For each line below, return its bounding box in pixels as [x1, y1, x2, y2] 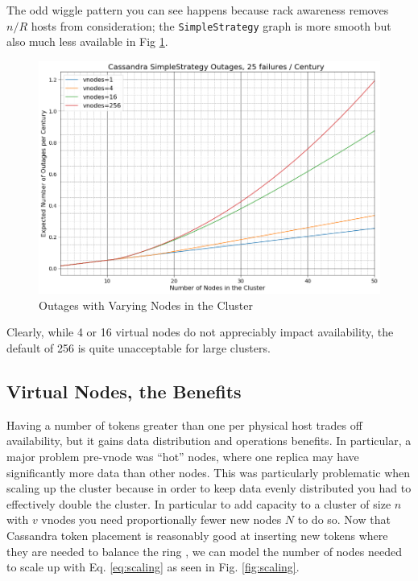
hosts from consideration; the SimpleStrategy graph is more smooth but [31, 17, 391, 34]
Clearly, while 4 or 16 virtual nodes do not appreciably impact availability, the [6, 323, 394, 340]
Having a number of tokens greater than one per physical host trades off [6, 416, 362, 433]
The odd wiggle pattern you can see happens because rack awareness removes [6, 2, 389, 18]
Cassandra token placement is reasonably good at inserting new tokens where [6, 526, 388, 543]
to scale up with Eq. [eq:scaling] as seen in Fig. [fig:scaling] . [6, 558, 300, 575]
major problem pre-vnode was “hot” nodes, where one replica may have [6, 447, 359, 464]
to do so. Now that [297, 511, 391, 528]
